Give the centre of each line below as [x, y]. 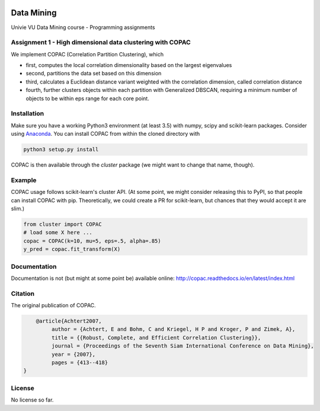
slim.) [18, 209]
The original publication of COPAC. [53, 305]
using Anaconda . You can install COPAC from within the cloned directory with [105, 134]
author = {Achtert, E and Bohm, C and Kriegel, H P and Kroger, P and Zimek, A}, [173, 329]
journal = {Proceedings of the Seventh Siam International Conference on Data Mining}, [183, 346]
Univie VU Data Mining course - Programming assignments [83, 27]
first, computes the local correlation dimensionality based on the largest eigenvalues [129, 65]
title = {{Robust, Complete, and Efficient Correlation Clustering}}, [156, 337]
